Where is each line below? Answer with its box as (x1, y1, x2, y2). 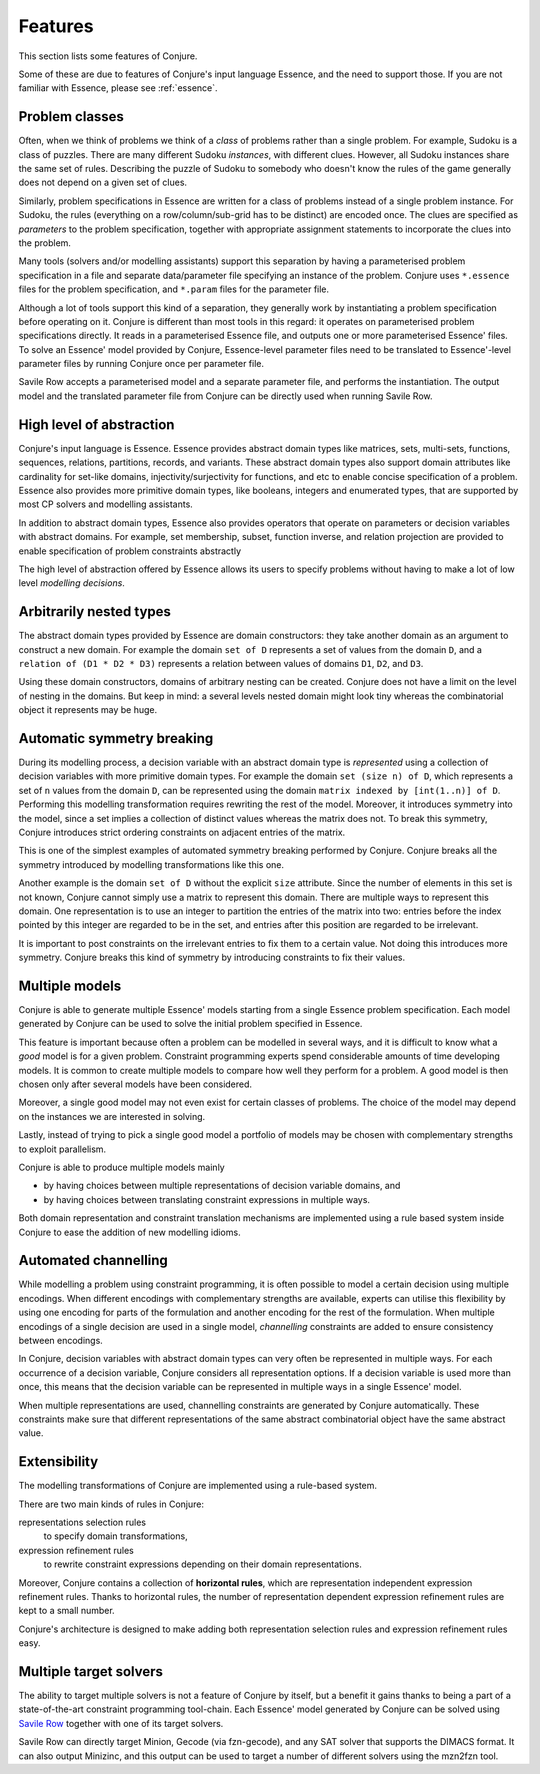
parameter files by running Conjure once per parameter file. (18, 358, 265, 370)
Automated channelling (18, 1252, 169, 1269)
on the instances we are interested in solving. (18, 1110, 206, 1122)
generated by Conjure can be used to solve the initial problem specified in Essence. (18, 1018, 363, 1030)
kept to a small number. (18, 1605, 115, 1617)
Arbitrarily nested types (18, 603, 172, 620)
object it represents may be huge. (18, 704, 158, 716)
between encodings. (18, 1334, 104, 1346)
